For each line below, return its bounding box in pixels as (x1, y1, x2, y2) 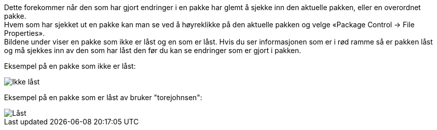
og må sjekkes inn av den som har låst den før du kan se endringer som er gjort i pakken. (4, 46, 301, 55)
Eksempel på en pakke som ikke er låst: (4, 62, 136, 70)
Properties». (4, 29, 45, 37)
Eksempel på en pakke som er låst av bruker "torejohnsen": (4, 93, 202, 102)
